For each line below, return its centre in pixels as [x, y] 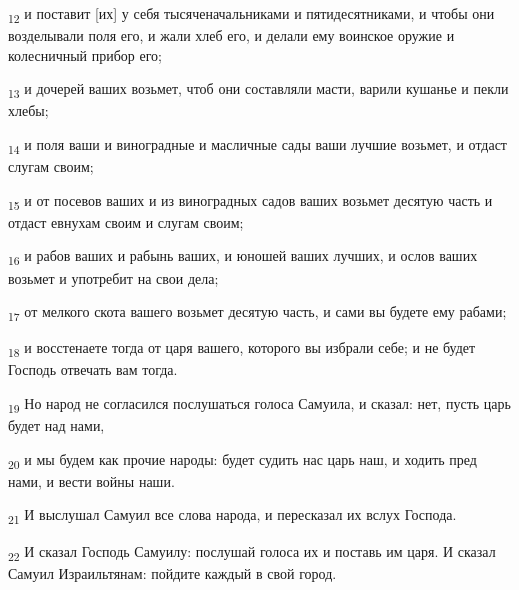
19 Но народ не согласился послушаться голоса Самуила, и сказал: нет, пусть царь [259, 404]
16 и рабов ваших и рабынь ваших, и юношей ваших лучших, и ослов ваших [243, 257]
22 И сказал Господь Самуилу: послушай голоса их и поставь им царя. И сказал [252, 552]
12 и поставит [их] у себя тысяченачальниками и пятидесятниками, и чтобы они [251, 14]
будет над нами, [56, 425]
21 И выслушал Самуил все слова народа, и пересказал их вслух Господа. [232, 516]
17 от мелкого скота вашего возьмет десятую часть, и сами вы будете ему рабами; [257, 312]
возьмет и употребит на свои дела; [113, 277]
